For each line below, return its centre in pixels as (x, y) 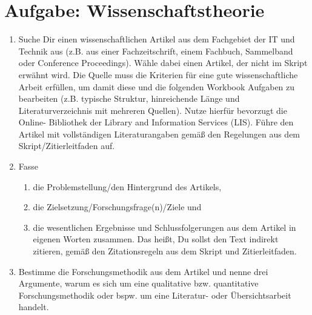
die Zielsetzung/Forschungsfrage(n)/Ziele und (117, 207)
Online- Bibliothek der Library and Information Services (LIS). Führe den (156, 122)
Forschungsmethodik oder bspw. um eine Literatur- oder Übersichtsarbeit (155, 295)
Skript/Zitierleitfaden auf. (67, 146)
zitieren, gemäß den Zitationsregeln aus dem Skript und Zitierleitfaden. (165, 251)
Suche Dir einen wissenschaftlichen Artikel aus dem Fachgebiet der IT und (157, 39)
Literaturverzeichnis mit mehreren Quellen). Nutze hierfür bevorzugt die (153, 110)
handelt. (34, 307)
